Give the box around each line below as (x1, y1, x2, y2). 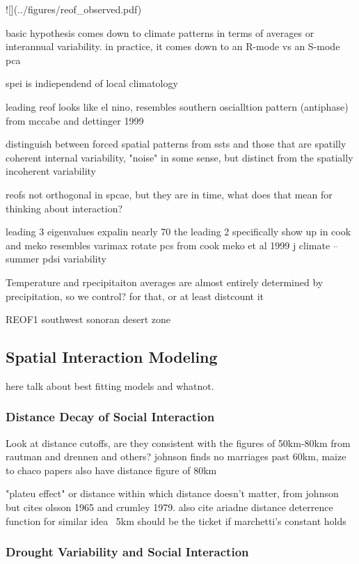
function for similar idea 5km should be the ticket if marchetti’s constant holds (6, 513, 346, 528)
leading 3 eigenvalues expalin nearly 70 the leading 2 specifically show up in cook (6, 224, 351, 239)
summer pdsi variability (6, 251, 106, 266)
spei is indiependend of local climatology (6, 76, 178, 91)
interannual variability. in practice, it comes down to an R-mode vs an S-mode (6, 39, 340, 54)
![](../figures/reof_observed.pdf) (6, 2, 142, 16)
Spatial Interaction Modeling (6, 346, 218, 368)
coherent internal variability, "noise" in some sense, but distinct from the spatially (6, 150, 353, 164)
